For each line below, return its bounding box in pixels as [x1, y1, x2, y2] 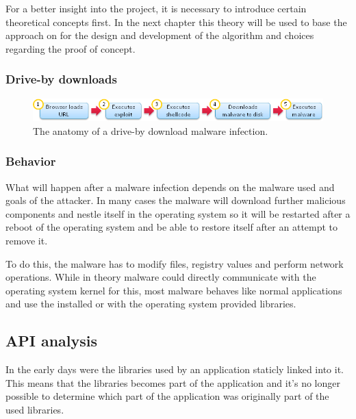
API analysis [5, 330, 98, 351]
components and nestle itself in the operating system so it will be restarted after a [5, 206, 351, 220]
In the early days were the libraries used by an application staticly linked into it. [5, 362, 344, 377]
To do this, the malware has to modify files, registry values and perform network [5, 256, 344, 270]
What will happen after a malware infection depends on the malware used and [5, 179, 335, 194]
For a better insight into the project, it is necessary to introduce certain [5, 1, 307, 15]
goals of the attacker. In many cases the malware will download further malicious [5, 193, 346, 207]
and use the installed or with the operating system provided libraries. [5, 296, 296, 311]
